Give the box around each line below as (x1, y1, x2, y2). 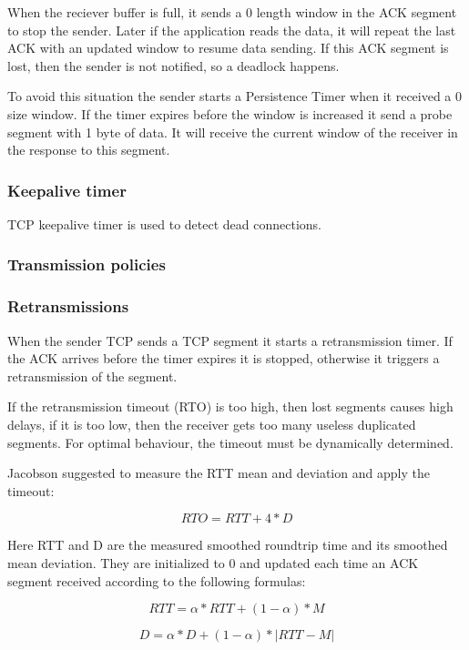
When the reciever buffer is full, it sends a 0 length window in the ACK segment (7, 3, 457, 21)
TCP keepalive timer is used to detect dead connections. (7, 214, 321, 233)
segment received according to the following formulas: (7, 571, 306, 590)
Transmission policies (7, 253, 166, 276)
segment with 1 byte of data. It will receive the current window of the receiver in (7, 122, 458, 141)
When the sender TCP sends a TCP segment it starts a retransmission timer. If (7, 330, 453, 350)
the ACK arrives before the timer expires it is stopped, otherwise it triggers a (7, 349, 440, 368)
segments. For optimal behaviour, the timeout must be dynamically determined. (7, 432, 454, 452)
